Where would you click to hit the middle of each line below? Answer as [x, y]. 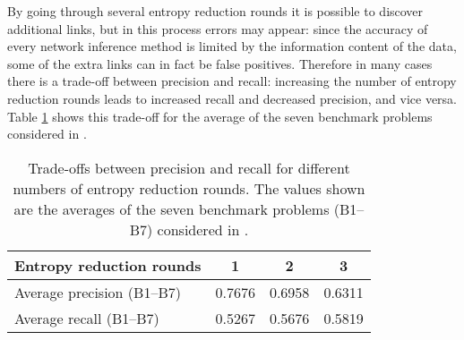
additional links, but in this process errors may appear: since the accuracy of [218, 28]
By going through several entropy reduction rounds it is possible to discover [215, 11]
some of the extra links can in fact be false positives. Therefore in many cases [220, 63]
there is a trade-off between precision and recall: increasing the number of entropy [232, 81]
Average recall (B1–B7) [87, 318]
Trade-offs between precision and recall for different [189, 167]
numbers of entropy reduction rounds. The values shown [189, 188]
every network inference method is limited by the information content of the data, [232, 46]
